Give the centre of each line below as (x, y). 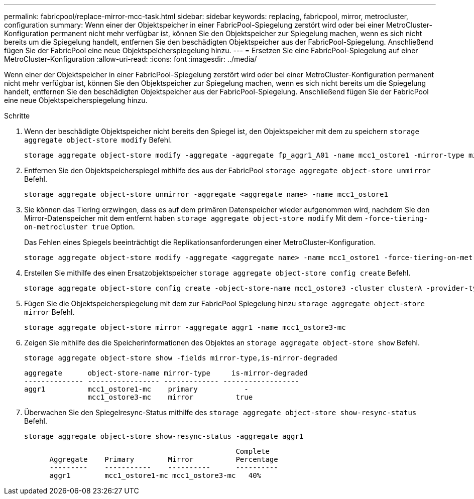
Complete (253, 451)
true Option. (113, 227)
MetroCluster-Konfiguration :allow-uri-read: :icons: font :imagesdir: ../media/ (131, 59)
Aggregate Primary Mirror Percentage (164, 459)
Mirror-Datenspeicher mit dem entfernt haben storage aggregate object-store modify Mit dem (193, 218)
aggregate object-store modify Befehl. (98, 140)
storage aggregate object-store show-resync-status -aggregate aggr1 (164, 436)
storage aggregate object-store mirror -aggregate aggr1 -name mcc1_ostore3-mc (185, 327)
